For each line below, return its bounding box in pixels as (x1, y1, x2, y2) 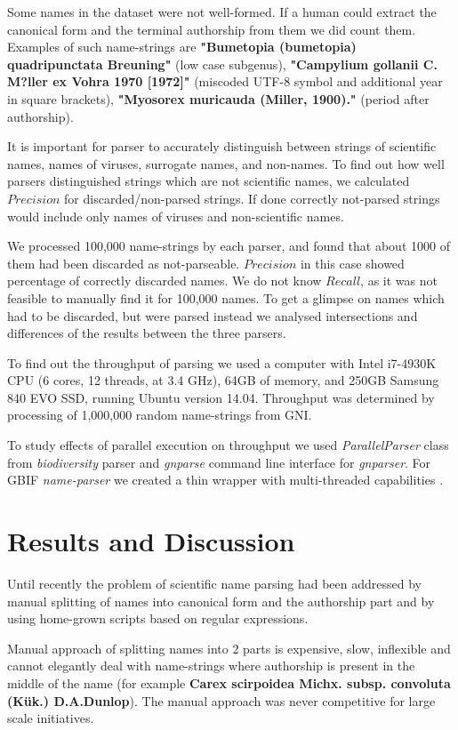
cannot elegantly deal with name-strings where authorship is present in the (7, 656, 415, 675)
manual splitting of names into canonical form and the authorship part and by (7, 591, 435, 610)
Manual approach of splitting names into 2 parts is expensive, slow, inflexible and (7, 638, 451, 657)
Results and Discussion (7, 523, 295, 559)
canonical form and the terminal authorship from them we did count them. (7, 20, 416, 38)
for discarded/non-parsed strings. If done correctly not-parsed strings (64, 189, 440, 207)
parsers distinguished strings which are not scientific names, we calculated (7, 172, 410, 190)
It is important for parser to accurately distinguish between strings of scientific (7, 137, 437, 156)
